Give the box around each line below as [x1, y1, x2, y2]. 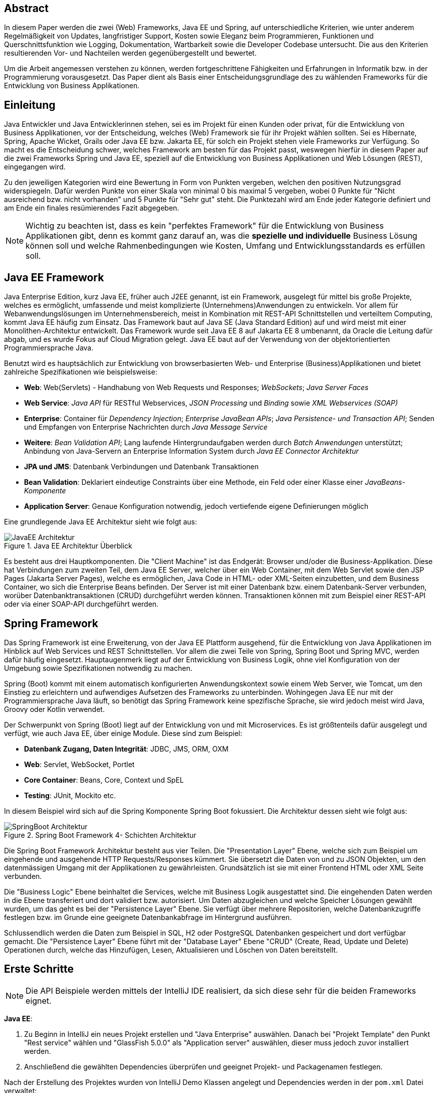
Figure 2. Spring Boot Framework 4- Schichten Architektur [4, 830, 196, 839]
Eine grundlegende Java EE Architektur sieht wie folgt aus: [4, 517, 197, 526]
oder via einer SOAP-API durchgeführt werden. [4, 600, 159, 609]
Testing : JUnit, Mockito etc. [24, 791, 116, 800]
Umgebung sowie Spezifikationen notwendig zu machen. [4, 663, 192, 672]
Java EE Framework [4, 271, 104, 284]
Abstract [4, 2, 49, 15]
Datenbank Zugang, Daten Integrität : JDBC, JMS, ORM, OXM [24, 744, 229, 753]
